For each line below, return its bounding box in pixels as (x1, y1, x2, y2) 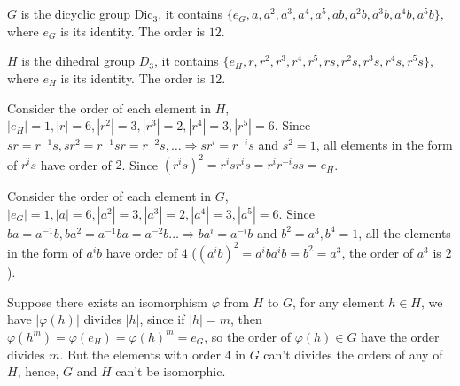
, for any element (292, 292, 385, 311)
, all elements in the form (316, 135, 453, 154)
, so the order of (204, 327, 292, 345)
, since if (139, 310, 185, 328)
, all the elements (358, 223, 451, 242)
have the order (361, 327, 440, 345)
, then (230, 310, 262, 328)
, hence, (17, 362, 59, 381)
